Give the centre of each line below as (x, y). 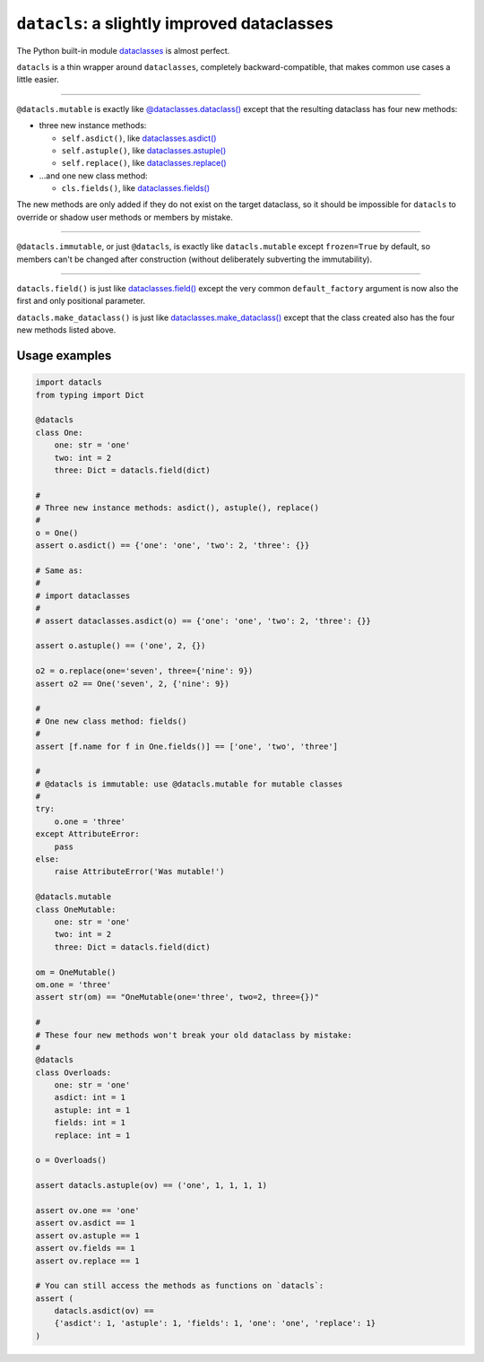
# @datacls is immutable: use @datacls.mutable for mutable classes (189, 784)
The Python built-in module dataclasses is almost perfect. (123, 50)
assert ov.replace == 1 (88, 1261)
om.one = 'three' (73, 985)
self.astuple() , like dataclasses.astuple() (144, 150)
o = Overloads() (71, 1160)
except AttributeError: (88, 834)
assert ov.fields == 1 (85, 1248)
